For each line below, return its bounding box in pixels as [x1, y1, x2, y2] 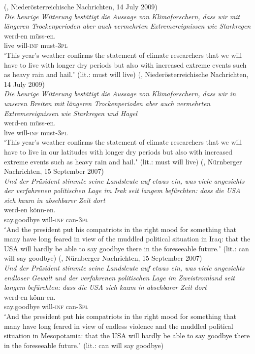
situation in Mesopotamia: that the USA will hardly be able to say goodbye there [4, 330, 250, 341]
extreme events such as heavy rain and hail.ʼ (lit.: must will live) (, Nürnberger [4, 156, 242, 166]
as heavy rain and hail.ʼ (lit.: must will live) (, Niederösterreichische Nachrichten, [4, 69, 249, 79]
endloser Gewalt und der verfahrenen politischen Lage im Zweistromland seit [4, 272, 235, 282]
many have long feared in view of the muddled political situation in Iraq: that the [4, 234, 251, 244]
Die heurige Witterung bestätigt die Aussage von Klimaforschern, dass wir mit [4, 11, 240, 21]
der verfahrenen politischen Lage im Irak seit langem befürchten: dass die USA [4, 185, 241, 196]
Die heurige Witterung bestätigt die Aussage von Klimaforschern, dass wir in [4, 88, 236, 99]
